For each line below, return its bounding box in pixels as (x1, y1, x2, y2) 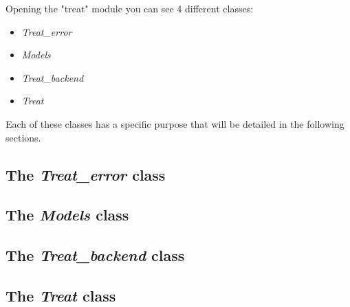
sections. (6, 130, 41, 144)
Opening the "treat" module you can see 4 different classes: (6, 1, 254, 15)
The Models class (6, 204, 129, 225)
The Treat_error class (6, 163, 166, 185)
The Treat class (6, 284, 116, 306)
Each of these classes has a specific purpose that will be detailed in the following (6, 116, 344, 130)
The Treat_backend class (6, 245, 185, 266)
